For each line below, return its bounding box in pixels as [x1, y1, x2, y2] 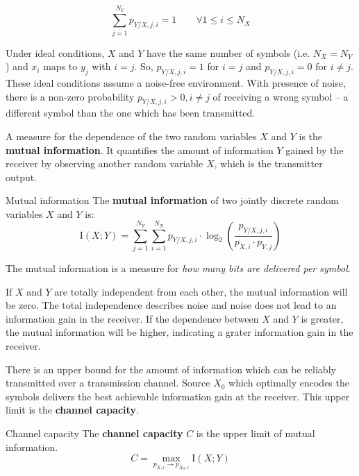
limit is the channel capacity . [6, 402, 139, 417]
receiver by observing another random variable [6, 156, 203, 171]
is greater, [301, 311, 344, 325]
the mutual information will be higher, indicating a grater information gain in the [6, 325, 353, 339]
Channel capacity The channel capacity [6, 425, 183, 440]
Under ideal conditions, [6, 45, 105, 60]
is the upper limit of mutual [196, 425, 315, 440]
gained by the [285, 142, 344, 157]
